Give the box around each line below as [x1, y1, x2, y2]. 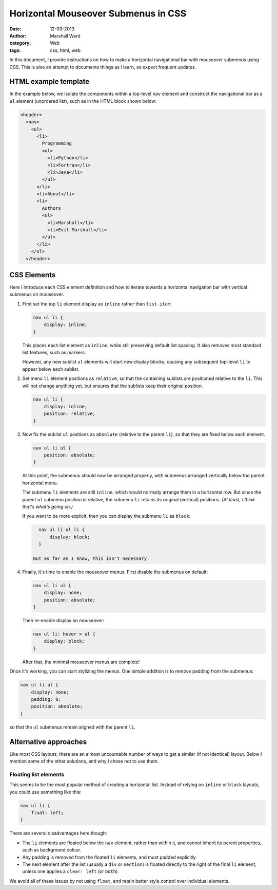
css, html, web [50, 47, 81, 53]
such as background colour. [22, 847, 82, 853]
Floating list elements [9, 771, 65, 778]
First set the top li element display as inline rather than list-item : [22, 301, 172, 307]
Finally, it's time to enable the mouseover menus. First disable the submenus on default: [22, 569, 208, 575]
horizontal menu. [22, 480, 58, 486]
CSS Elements [9, 270, 56, 279]
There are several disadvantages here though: [9, 830, 107, 837]
